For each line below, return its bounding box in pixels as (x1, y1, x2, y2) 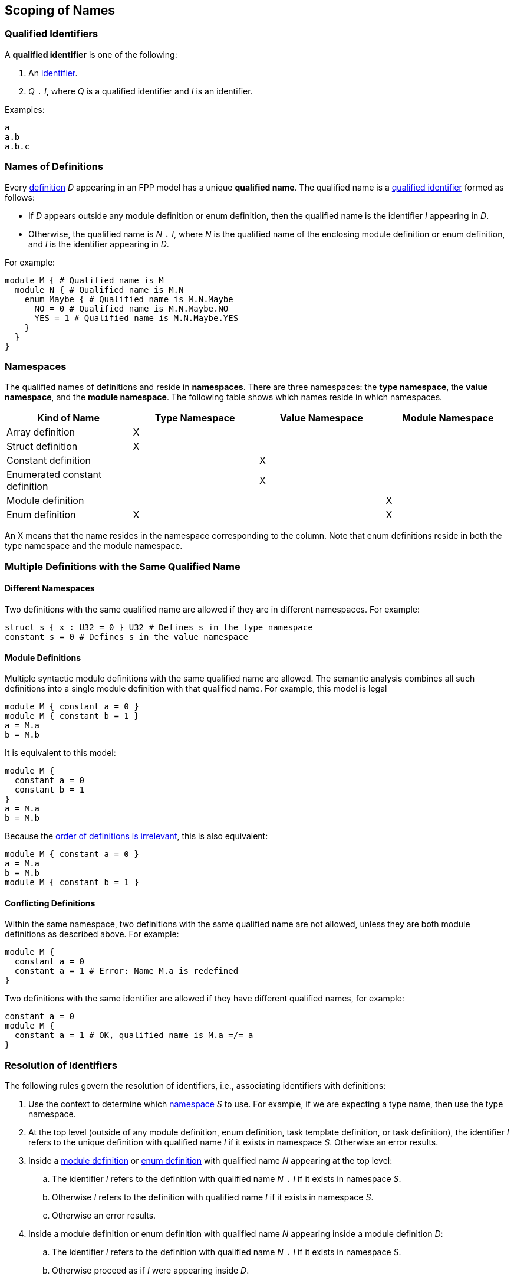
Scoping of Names (5, 3, 116, 18)
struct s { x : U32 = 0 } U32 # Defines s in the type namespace (5, 622, 313, 632)
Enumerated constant (6, 469, 102, 481)
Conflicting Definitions (5, 898, 95, 908)
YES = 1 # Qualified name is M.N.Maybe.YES (34, 313, 239, 323)
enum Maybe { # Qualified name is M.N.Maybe (24, 294, 233, 304)
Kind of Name (37, 412, 100, 424)
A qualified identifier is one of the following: (5, 49, 177, 60)
